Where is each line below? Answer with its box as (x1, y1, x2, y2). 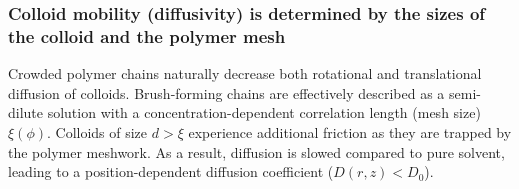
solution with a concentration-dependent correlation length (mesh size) (47, 102, 481, 123)
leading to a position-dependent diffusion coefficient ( (8, 161, 334, 182)
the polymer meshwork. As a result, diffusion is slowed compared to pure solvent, (8, 141, 505, 162)
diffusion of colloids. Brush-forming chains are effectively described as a (8, 82, 445, 103)
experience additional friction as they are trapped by (188, 121, 512, 142)
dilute (8, 102, 44, 123)
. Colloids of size (46, 121, 148, 142)
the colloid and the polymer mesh (8, 23, 286, 48)
